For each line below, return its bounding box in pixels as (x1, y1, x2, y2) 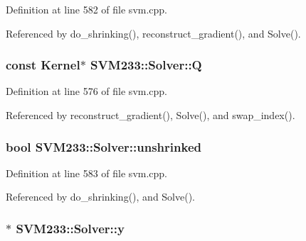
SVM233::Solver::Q (90, 56, 202, 74)
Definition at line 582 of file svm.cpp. (6, 2, 168, 16)
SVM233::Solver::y (16, 219, 125, 237)
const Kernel (6, 56, 80, 74)
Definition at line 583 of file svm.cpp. (6, 165, 168, 180)
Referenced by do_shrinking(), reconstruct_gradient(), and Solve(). (6, 26, 301, 40)
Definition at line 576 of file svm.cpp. (6, 84, 168, 99)
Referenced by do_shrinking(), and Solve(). (6, 189, 195, 204)
